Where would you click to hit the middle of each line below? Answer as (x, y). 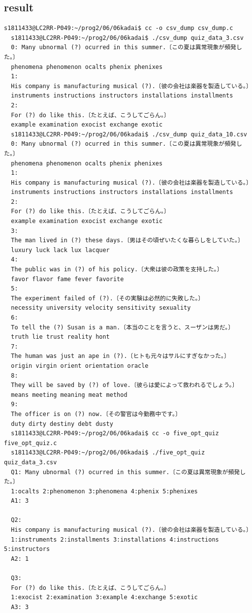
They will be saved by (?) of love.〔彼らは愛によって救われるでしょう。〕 (125, 385)
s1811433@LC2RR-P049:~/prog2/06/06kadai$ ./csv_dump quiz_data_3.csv (127, 38)
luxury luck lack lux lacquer (60, 250)
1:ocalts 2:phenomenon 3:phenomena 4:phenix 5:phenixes (104, 491)
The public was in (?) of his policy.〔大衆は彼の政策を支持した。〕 (117, 270)
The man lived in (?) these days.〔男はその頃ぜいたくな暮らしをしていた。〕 (127, 241)
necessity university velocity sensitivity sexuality (101, 308)
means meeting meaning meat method (69, 395)
